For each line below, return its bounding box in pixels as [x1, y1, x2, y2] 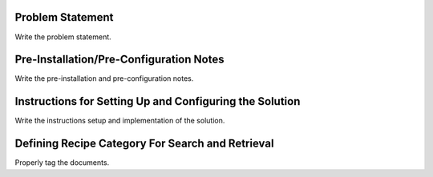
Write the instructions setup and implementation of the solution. [14, 116, 225, 126]
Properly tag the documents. [14, 158, 110, 167]
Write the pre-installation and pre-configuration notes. [14, 74, 194, 83]
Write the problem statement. [14, 32, 111, 42]
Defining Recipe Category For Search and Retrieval [14, 137, 274, 151]
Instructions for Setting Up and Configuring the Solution [14, 95, 301, 108]
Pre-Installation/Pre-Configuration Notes [14, 53, 225, 66]
